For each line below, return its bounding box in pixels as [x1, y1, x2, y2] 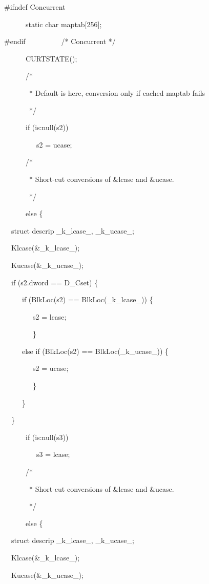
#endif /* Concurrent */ [4, 36, 116, 47]
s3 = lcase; [36, 449, 70, 460]
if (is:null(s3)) [25, 431, 69, 442]
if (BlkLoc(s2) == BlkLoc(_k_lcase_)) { [22, 294, 153, 305]
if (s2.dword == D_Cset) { [11, 277, 98, 287]
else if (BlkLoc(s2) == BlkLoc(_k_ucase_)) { [22, 345, 169, 356]
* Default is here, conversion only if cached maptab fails [29, 87, 205, 98]
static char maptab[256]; [25, 18, 102, 29]
